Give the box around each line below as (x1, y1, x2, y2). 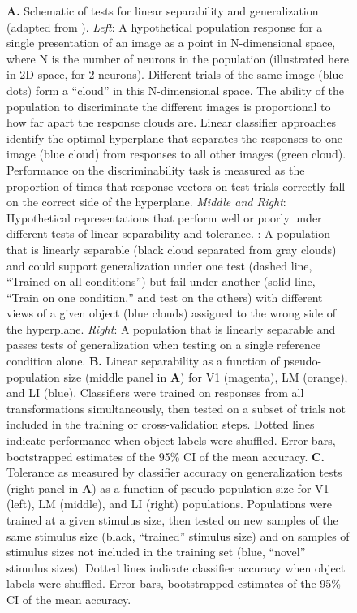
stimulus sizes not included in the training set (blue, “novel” (6, 543, 306, 560)
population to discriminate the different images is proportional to (6, 97, 331, 114)
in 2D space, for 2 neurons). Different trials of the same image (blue (6, 66, 344, 83)
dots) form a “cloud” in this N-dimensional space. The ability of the (6, 81, 345, 98)
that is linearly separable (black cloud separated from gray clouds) (6, 240, 337, 257)
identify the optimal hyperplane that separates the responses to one (6, 129, 342, 146)
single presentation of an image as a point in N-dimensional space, (6, 34, 336, 51)
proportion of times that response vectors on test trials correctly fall (6, 177, 346, 194)
